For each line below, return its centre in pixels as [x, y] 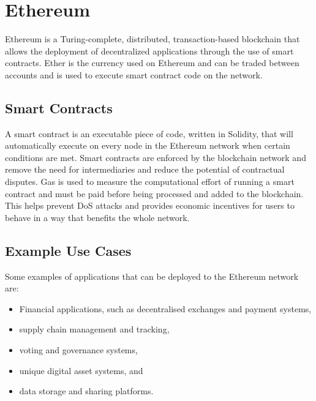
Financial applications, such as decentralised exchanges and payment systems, [165, 308]
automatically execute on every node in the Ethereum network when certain [148, 145]
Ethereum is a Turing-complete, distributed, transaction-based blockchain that [152, 39]
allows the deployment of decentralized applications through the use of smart [149, 51]
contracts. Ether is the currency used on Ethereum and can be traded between [152, 63]
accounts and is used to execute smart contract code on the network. [134, 74]
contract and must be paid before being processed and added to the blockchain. [154, 193]
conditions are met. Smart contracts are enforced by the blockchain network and [156, 157]
